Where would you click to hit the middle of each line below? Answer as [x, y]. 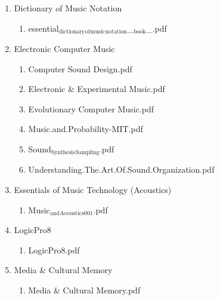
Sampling [87, 153]
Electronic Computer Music [64, 49]
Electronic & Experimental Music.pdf [97, 89]
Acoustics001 [76, 214]
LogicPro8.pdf [54, 250]
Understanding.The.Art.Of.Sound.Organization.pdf [121, 169]
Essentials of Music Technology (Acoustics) [93, 190]
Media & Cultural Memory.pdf [84, 290]
